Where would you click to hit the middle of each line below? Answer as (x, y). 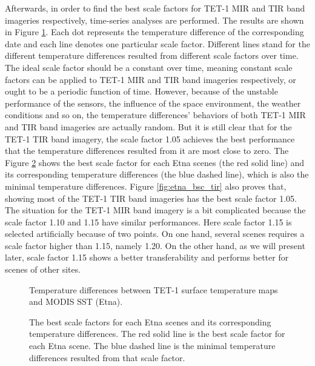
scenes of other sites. (43, 269)
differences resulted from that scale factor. (107, 357)
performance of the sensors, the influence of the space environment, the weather (153, 103)
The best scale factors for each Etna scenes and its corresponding (150, 321)
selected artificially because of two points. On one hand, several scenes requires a (155, 234)
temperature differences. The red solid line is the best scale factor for (157, 334)
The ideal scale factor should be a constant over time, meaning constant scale (149, 67)
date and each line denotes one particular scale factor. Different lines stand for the (157, 43)
